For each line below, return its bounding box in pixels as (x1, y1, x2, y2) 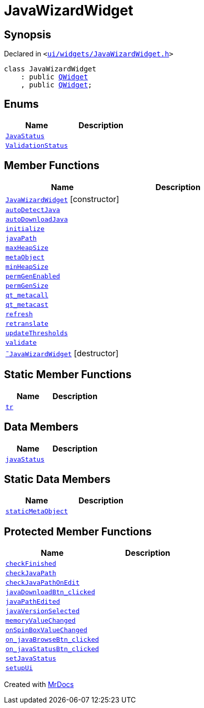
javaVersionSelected (5, 607, 80, 615)
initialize (5, 225, 45, 233)
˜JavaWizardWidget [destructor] (5, 348, 119, 358)
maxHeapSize (5, 243, 49, 251)
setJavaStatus (5, 655, 56, 663)
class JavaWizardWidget (4, 65, 97, 73)
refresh (5, 310, 33, 318)
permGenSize (5, 281, 49, 289)
